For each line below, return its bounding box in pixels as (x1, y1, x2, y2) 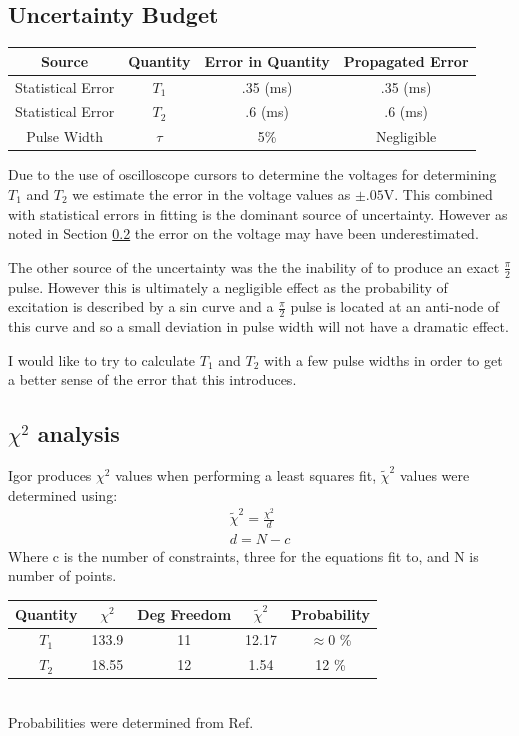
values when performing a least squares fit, (115, 464, 377, 485)
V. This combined (383, 183, 493, 204)
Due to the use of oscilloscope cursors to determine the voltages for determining (8, 164, 497, 185)
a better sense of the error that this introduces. (8, 369, 297, 390)
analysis (37, 418, 120, 449)
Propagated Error (343, 50, 469, 71)
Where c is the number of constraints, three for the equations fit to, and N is (8, 545, 479, 566)
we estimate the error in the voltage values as (72, 183, 351, 204)
